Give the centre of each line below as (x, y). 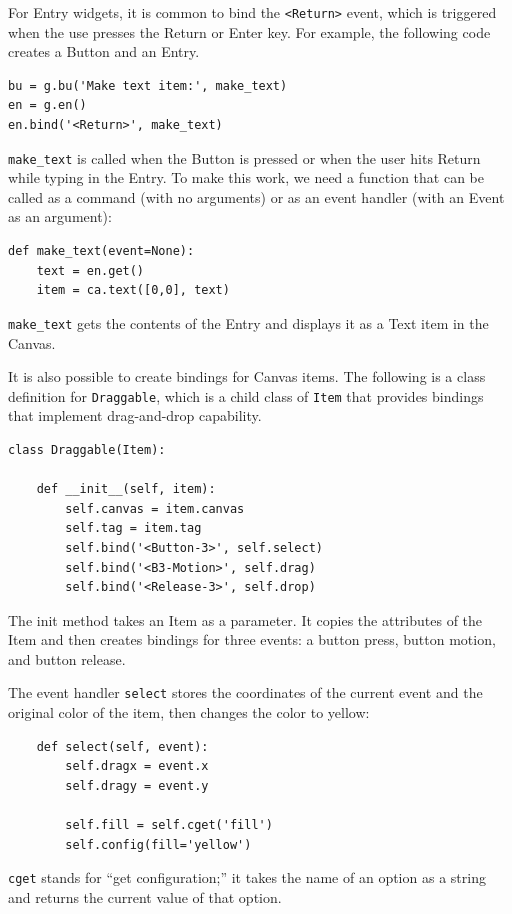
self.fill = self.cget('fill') (169, 825)
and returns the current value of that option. (145, 896)
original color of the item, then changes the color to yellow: (189, 712)
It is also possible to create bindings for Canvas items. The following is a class (247, 376)
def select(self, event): (122, 746)
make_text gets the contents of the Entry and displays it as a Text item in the (248, 322)
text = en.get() (90, 270)
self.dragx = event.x (137, 766)
